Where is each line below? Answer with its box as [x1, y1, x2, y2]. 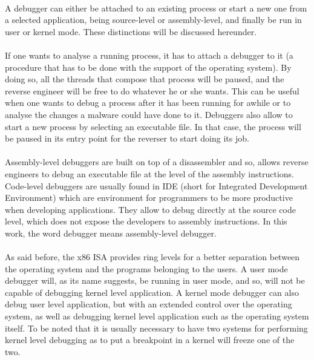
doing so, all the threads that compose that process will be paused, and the [5, 73, 284, 85]
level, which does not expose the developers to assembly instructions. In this [5, 215, 287, 227]
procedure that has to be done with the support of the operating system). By [5, 61, 292, 73]
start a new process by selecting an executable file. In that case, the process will [5, 120, 301, 133]
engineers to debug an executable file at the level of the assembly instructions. [5, 167, 294, 180]
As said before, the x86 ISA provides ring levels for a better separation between [5, 250, 300, 263]
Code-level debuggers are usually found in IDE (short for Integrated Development [5, 179, 308, 192]
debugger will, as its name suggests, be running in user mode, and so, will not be [5, 274, 305, 287]
